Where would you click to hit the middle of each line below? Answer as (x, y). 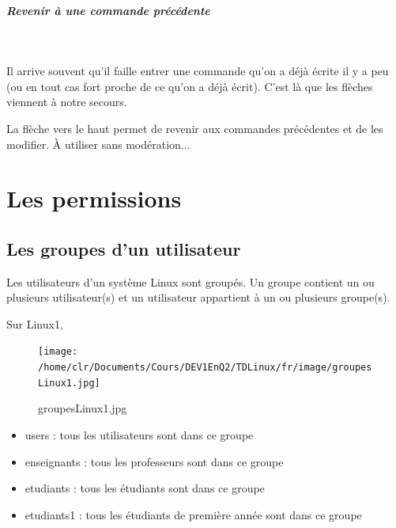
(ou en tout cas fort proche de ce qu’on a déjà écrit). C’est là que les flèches (190, 86)
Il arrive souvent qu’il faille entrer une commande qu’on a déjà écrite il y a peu (198, 71)
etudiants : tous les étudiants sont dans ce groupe (145, 488)
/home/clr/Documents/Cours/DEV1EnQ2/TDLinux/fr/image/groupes (205, 368)
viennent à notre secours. (67, 102)
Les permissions (94, 198)
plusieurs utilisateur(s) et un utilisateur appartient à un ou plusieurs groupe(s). (198, 297)
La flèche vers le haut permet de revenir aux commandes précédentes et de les (195, 128)
